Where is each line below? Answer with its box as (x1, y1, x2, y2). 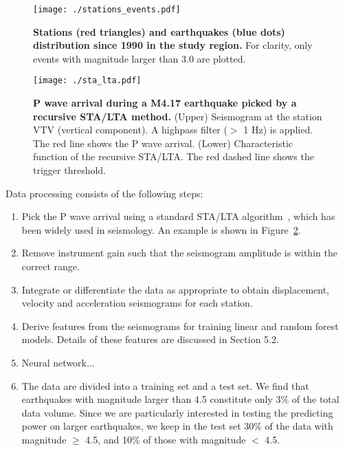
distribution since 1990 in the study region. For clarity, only (33, 38, 313, 52)
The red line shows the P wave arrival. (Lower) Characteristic (33, 135, 293, 150)
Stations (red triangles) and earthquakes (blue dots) (33, 24, 285, 38)
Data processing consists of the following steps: (5, 186, 203, 200)
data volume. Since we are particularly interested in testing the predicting (21, 405, 333, 419)
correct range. (21, 259, 80, 274)
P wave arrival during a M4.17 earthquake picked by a (33, 96, 297, 110)
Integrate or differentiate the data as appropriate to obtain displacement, (21, 282, 329, 296)
